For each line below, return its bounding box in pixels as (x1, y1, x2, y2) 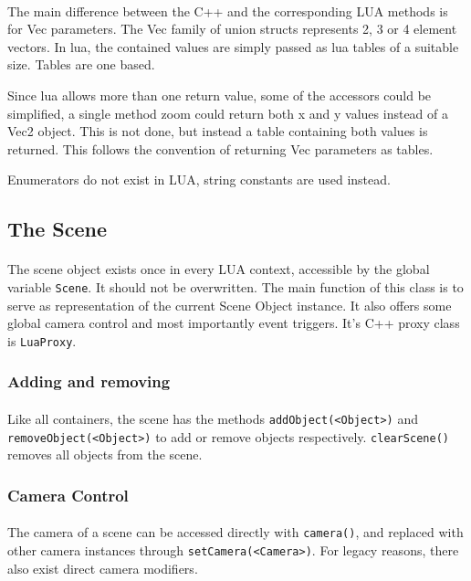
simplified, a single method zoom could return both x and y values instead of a (7, 103, 449, 122)
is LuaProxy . (7, 331, 77, 350)
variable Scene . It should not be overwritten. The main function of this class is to (7, 277, 464, 296)
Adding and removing (7, 370, 171, 393)
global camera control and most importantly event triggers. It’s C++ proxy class (7, 313, 460, 333)
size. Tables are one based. (7, 55, 155, 74)
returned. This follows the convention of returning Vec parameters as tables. (7, 139, 434, 158)
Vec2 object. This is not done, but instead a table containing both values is (7, 121, 428, 141)
